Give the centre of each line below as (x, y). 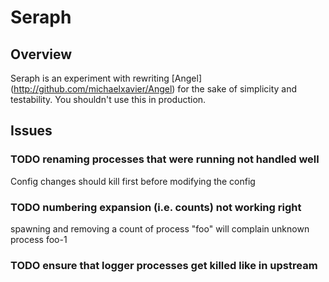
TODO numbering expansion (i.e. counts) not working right (156, 207)
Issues (31, 131)
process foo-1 (39, 239)
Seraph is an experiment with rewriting (90, 78)
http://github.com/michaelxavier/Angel (93, 89)
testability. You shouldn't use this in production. (108, 99)
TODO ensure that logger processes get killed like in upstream (164, 265)
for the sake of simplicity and (237, 89)
